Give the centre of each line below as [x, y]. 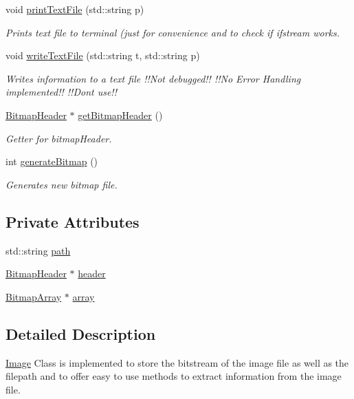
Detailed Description [81, 333]
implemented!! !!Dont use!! [61, 92]
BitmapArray [34, 296]
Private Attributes [73, 221]
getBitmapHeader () [120, 115]
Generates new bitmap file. [62, 184]
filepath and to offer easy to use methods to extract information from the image [174, 376]
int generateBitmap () [52, 161]
